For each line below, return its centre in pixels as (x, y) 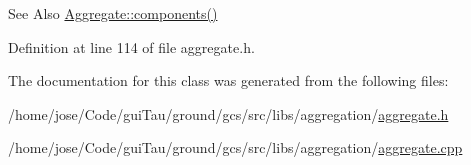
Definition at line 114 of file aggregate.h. (131, 46)
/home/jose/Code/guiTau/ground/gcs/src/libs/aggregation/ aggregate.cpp (235, 147)
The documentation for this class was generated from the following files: (228, 80)
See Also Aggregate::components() (113, 13)
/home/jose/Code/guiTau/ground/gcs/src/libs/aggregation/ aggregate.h (228, 113)
